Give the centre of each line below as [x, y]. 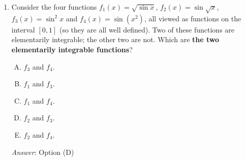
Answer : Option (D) [43, 152]
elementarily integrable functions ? [72, 49]
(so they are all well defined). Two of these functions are [147, 29]
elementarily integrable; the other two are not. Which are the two [115, 39]
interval [23, 29]
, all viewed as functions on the [193, 18]
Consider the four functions [54, 7]
